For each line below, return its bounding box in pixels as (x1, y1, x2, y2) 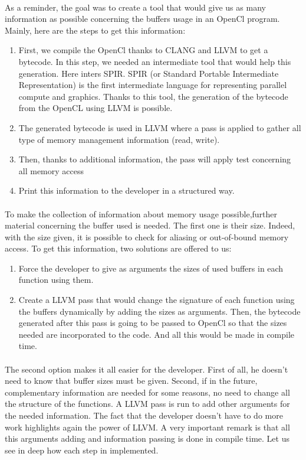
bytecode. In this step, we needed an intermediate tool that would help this (18, 55, 291, 67)
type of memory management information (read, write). (18, 133, 220, 145)
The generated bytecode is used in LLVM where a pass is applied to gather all (18, 121, 301, 133)
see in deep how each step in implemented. (5, 443, 159, 456)
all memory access (18, 164, 84, 177)
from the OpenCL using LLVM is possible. (18, 102, 173, 114)
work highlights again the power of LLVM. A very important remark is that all (5, 420, 290, 433)
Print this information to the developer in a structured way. (18, 184, 235, 197)
